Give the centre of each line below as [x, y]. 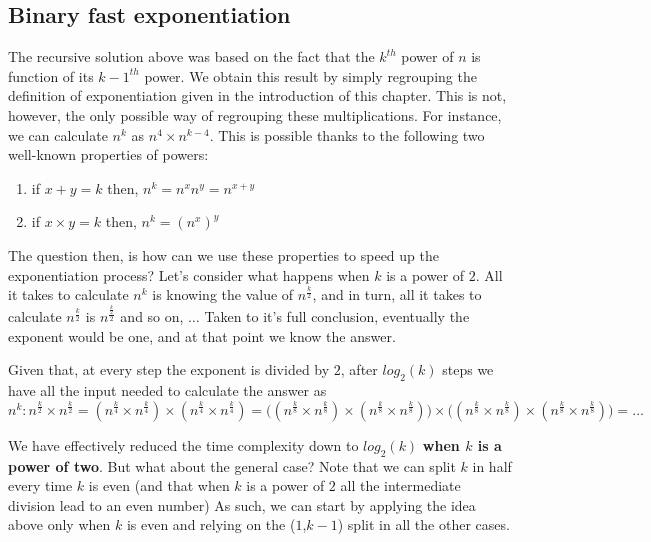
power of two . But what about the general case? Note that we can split [232, 465]
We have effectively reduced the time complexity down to [183, 444]
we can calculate [58, 134]
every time [40, 485]
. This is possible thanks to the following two [347, 134]
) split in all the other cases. [423, 524]
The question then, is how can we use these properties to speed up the [223, 254]
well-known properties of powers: [108, 154]
